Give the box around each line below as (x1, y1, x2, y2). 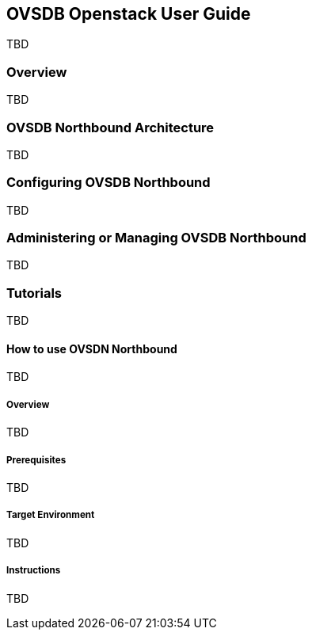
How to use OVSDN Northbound (6, 341, 177, 356)
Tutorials (6, 284, 63, 301)
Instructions (6, 565, 61, 577)
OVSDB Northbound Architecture (6, 119, 215, 135)
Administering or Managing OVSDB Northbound (6, 230, 306, 246)
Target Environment (6, 509, 95, 521)
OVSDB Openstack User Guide (6, 4, 251, 24)
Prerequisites (6, 454, 67, 466)
